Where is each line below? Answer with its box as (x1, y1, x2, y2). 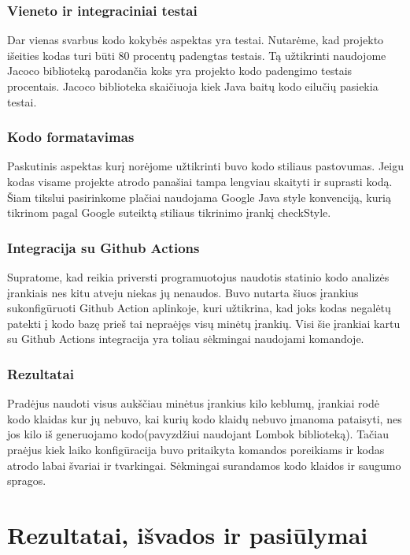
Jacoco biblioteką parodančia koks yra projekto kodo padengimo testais (7, 62, 353, 79)
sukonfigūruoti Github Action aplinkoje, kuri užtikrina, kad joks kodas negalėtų (7, 300, 391, 316)
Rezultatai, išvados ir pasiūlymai (7, 518, 368, 550)
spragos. (7, 472, 46, 489)
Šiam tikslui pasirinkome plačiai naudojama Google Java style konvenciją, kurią (7, 188, 391, 205)
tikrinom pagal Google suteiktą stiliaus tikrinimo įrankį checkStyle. (7, 204, 331, 221)
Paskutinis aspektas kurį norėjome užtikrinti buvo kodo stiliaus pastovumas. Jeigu (7, 158, 404, 174)
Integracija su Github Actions (7, 237, 200, 257)
